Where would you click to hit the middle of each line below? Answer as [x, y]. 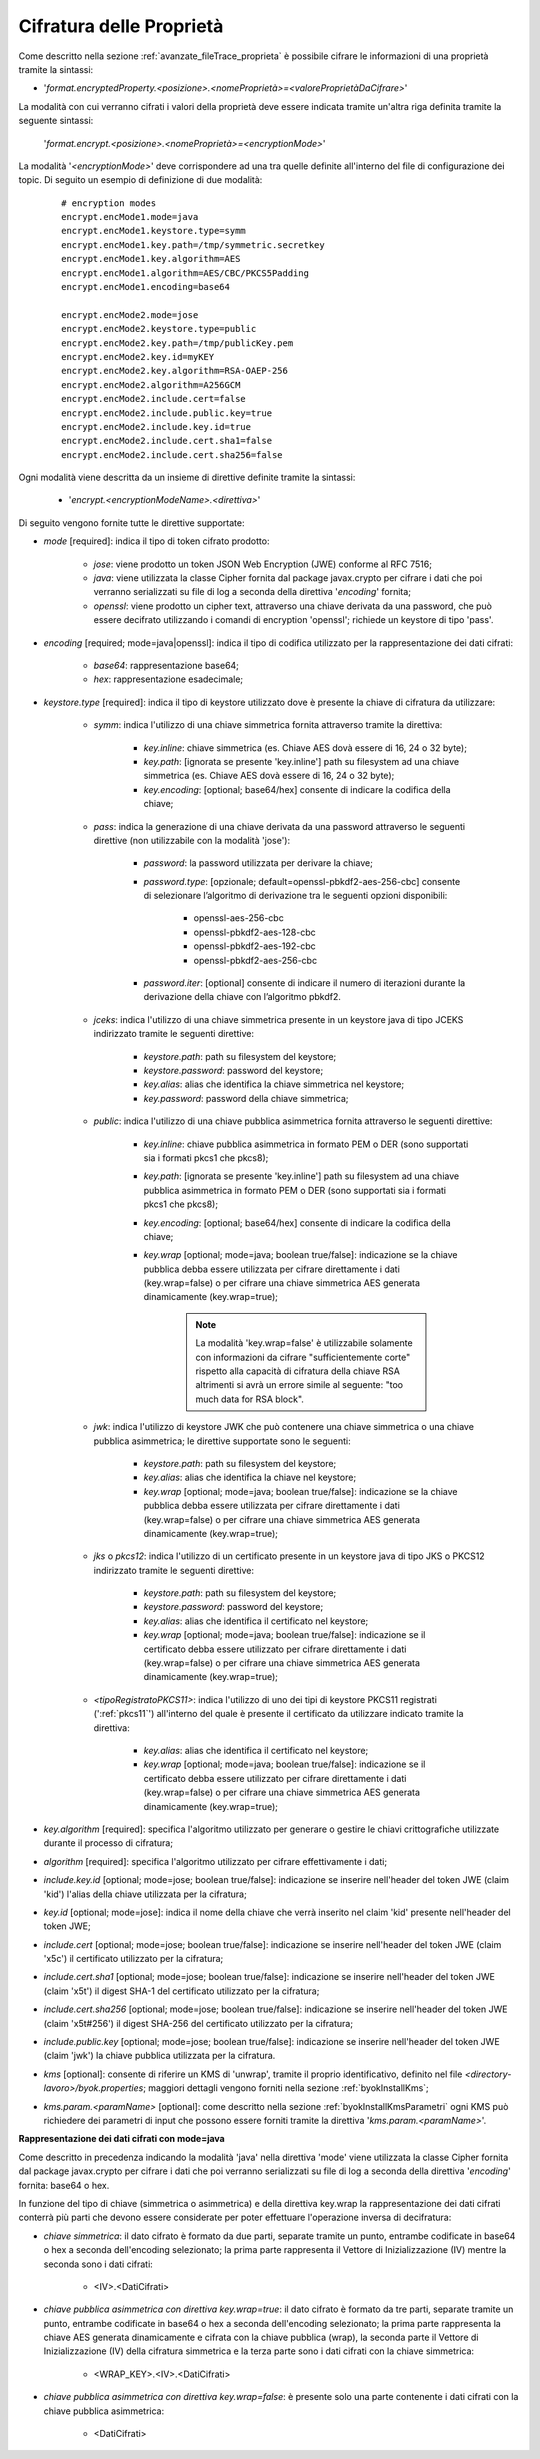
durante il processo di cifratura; [108, 1843]
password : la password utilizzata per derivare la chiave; [258, 863]
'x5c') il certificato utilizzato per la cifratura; [133, 1959]
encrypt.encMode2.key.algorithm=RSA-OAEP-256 [175, 371]
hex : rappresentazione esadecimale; [168, 679]
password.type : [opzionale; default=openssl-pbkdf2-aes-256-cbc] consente [302, 881]
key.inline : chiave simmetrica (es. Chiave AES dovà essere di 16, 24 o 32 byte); [305, 747]
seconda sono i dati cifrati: [98, 2264]
